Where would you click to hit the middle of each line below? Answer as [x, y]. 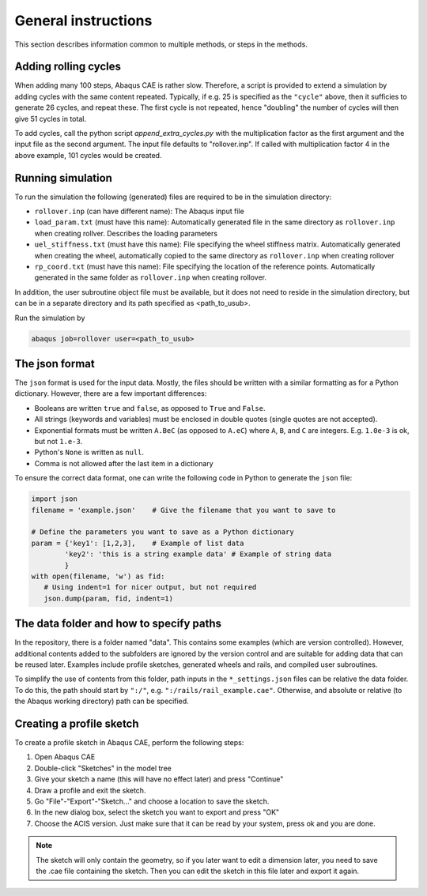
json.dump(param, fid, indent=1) [109, 598]
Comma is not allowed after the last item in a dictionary [124, 463]
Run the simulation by [50, 318]
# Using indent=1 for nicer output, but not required [150, 587]
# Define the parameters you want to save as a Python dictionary [162, 532]
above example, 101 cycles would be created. [88, 155]
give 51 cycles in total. [51, 119]
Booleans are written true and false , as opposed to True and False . [150, 408]
